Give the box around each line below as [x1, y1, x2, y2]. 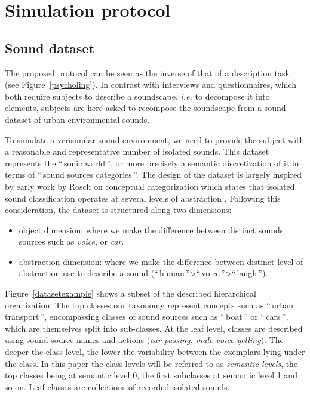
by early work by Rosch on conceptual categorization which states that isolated [5, 180, 295, 192]
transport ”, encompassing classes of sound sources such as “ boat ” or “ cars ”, [5, 310, 288, 323]
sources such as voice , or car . [19, 235, 124, 248]
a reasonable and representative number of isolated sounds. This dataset [5, 145, 269, 158]
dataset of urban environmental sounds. [5, 113, 150, 125]
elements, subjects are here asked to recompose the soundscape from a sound [5, 101, 286, 114]
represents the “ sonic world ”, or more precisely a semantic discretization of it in [5, 156, 299, 169]
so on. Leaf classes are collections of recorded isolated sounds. [5, 380, 230, 393]
